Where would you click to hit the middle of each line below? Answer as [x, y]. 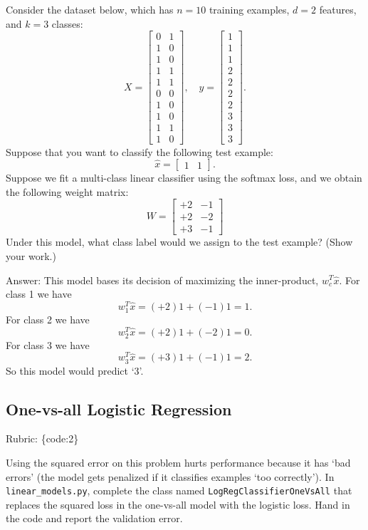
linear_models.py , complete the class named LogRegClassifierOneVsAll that [179, 490]
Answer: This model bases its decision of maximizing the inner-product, [162, 280]
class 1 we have [39, 294]
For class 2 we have [48, 319]
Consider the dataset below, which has [90, 9]
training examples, [249, 9]
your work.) [31, 255]
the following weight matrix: [67, 191]
